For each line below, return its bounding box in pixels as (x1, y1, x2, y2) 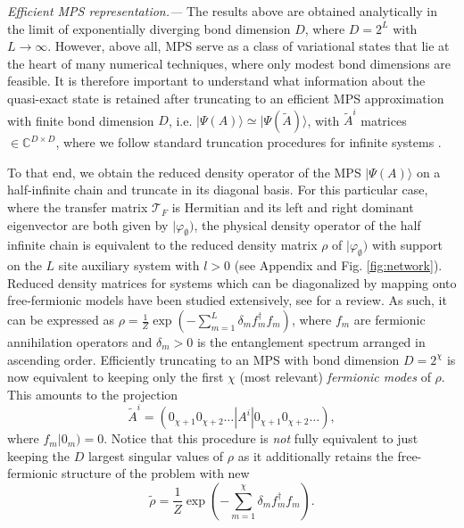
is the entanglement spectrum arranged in (196, 333, 426, 351)
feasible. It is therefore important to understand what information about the (7, 71, 426, 90)
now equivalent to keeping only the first (7, 367, 224, 386)
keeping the (7, 446, 70, 465)
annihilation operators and (7, 333, 153, 351)
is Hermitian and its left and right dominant (171, 198, 414, 217)
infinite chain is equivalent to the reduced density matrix (7, 235, 318, 254)
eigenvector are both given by (7, 215, 169, 234)
